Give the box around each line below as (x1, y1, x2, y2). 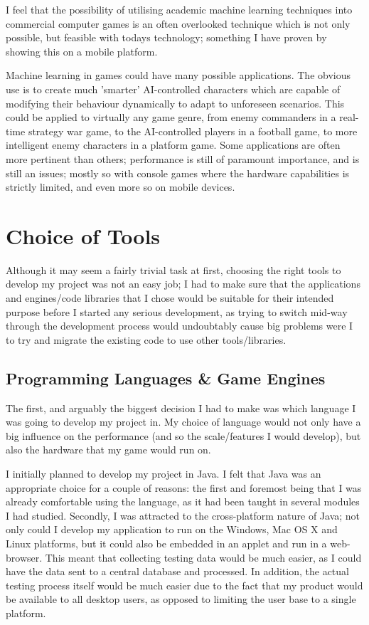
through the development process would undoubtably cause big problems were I (6, 318, 353, 333)
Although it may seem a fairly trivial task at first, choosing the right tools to (6, 262, 341, 277)
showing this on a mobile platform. (6, 43, 158, 58)
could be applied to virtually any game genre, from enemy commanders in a (6, 110, 336, 125)
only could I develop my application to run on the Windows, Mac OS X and (6, 522, 338, 537)
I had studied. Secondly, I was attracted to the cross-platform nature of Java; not (6, 508, 360, 522)
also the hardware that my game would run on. (6, 442, 211, 457)
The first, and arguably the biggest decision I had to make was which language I (6, 400, 356, 415)
